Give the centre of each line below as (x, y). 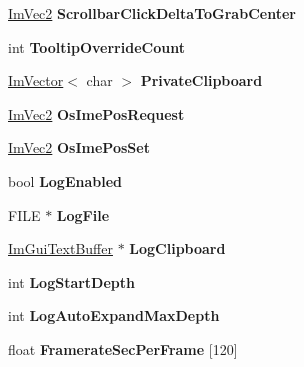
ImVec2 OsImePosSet (79, 147)
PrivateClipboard (201, 80)
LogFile (83, 214)
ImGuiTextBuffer (60, 248)
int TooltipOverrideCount (96, 46)
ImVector (36, 80)
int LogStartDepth (71, 281)
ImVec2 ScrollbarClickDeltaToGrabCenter (152, 13)
